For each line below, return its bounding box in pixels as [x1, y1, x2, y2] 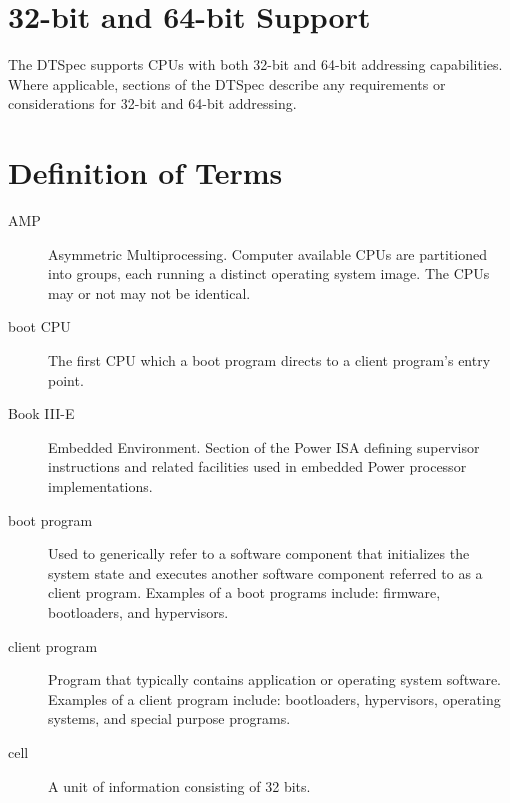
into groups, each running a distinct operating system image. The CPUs [48, 263, 490, 284]
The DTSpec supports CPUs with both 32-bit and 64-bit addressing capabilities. [8, 54, 503, 75]
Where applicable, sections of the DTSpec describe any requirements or [8, 73, 446, 94]
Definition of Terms [8, 152, 283, 193]
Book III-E [8, 403, 75, 424]
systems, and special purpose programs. [48, 708, 291, 729]
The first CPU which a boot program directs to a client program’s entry [48, 350, 491, 370]
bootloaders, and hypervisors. [48, 601, 229, 622]
